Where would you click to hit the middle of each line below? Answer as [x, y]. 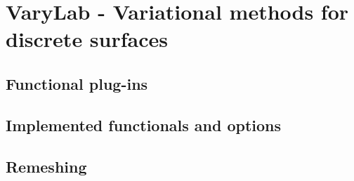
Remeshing [46, 166]
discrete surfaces [87, 39]
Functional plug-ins [77, 83]
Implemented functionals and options [144, 125]
